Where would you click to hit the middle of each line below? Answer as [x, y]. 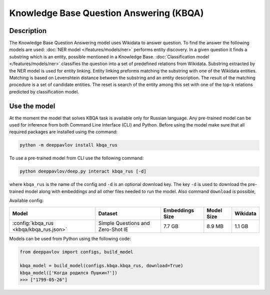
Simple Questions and [124, 223]
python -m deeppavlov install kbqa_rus [68, 145]
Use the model [32, 106]
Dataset [108, 213]
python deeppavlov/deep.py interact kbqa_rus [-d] [83, 171]
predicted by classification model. [44, 91]
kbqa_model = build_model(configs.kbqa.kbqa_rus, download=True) [101, 266]
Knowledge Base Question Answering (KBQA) [106, 13]
